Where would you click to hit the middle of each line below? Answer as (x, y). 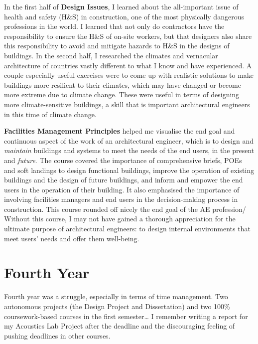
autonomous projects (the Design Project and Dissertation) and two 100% (117, 306)
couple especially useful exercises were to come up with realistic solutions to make (129, 75)
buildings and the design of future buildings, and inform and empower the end (124, 180)
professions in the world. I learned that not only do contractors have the (114, 26)
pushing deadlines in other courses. (57, 335)
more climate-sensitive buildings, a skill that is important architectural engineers (127, 104)
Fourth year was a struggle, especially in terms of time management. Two (116, 296)
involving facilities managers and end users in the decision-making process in (121, 199)
